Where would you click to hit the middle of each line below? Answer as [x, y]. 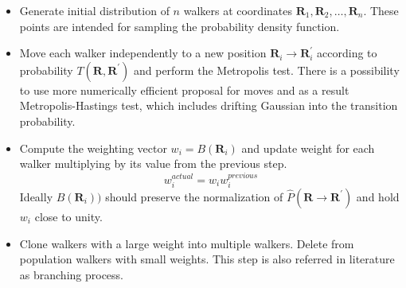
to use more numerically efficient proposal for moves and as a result [184, 90]
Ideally [36, 196]
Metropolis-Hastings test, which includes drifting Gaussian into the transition [209, 105]
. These [381, 10]
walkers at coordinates [238, 10]
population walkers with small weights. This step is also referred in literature [207, 259]
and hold [378, 196]
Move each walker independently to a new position [143, 53]
